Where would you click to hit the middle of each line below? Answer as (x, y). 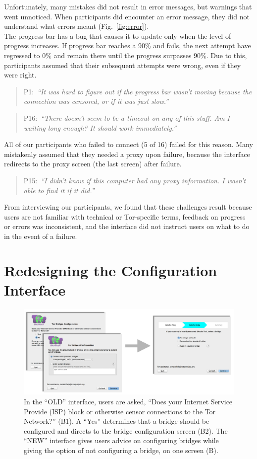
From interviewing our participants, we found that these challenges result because (128, 207)
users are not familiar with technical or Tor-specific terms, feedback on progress (125, 216)
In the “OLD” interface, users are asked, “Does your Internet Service (128, 402)
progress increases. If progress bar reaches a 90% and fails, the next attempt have (128, 45)
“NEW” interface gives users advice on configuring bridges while (121, 440)
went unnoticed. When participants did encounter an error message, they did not (127, 16)
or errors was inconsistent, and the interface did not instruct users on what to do (127, 226)
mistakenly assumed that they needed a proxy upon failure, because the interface (127, 154)
